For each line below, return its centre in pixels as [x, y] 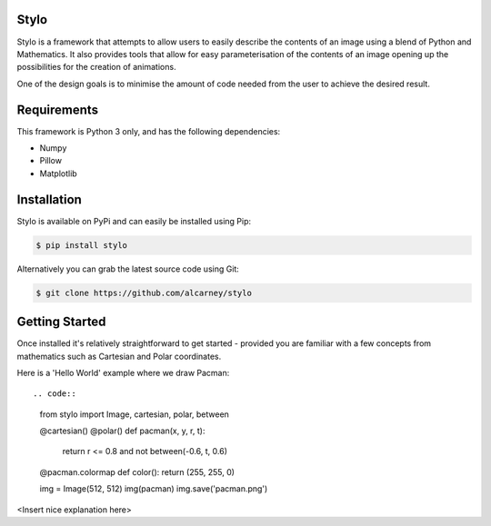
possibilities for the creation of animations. [96, 67]
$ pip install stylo [81, 245]
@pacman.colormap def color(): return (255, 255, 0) [137, 471]
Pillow [51, 161]
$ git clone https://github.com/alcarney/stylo [144, 293]
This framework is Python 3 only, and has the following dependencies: [149, 131]
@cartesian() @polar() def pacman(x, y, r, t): [122, 431]
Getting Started [61, 322]
